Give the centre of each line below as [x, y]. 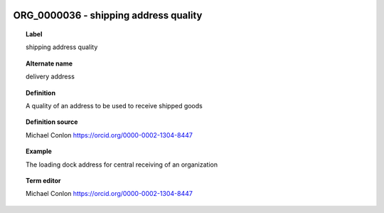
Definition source [52, 122]
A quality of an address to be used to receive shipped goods [114, 105]
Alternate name [49, 63]
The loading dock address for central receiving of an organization [122, 165]
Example [39, 151]
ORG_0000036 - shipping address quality [108, 15]
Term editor [43, 180]
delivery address [50, 77]
